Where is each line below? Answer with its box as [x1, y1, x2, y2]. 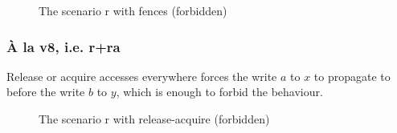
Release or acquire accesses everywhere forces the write [6, 67, 277, 84]
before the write [6, 83, 85, 100]
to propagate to [313, 67, 391, 84]
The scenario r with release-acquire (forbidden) [39, 111, 270, 127]
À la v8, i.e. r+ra [6, 36, 121, 56]
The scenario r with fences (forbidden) [39, 2, 227, 18]
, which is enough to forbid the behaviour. [116, 83, 323, 100]
